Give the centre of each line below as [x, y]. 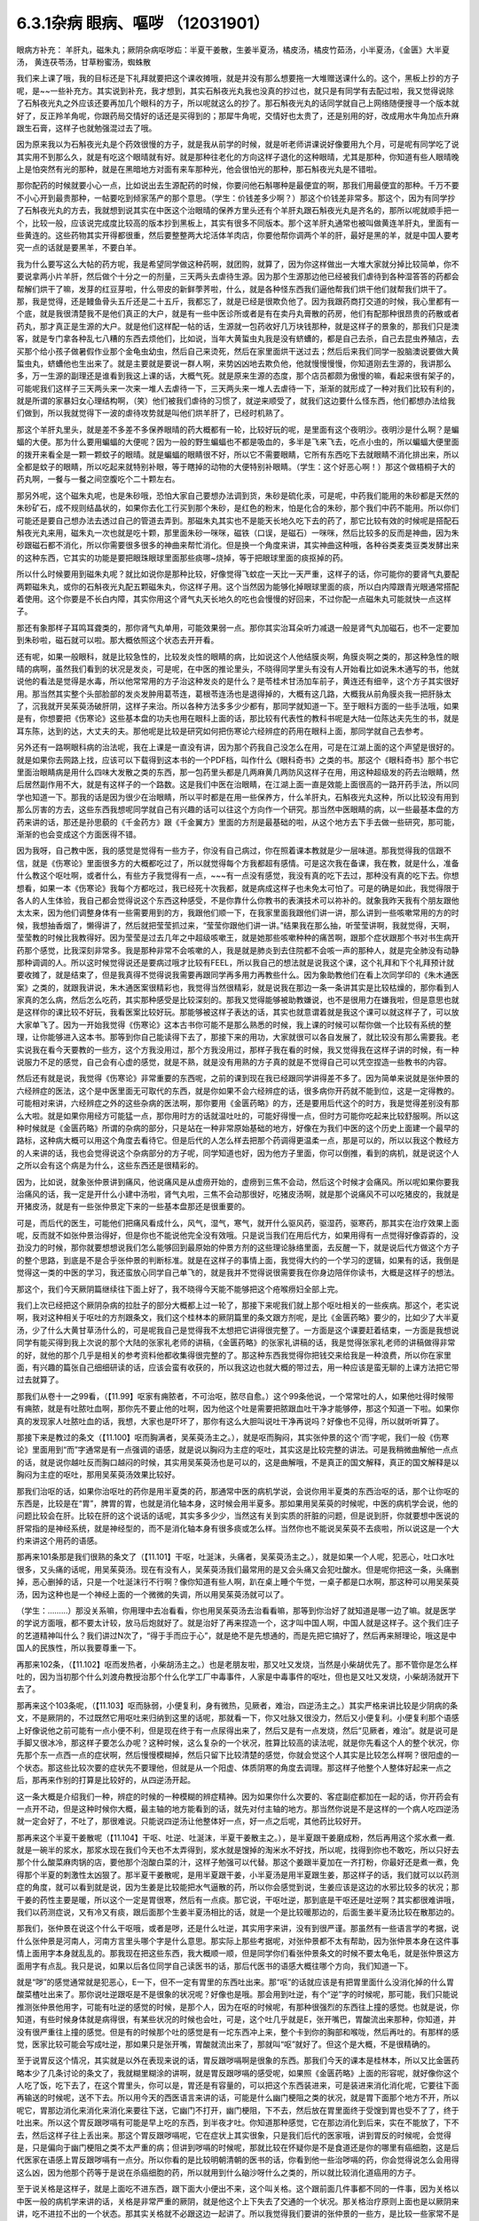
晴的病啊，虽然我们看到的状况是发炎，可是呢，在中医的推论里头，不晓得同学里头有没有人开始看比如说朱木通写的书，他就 [238, 669]
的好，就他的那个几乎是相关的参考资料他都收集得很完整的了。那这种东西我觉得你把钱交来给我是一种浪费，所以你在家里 [234, 1355]
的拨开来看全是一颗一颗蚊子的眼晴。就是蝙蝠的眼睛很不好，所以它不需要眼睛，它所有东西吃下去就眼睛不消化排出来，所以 [238, 454]
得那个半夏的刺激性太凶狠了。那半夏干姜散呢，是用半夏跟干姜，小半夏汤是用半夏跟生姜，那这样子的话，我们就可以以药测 [238, 1875]
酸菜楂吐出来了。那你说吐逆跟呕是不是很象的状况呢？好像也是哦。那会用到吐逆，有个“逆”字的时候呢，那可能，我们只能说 [237, 1994]
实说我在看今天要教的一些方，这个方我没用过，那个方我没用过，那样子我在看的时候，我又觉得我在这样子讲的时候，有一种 [238, 1049]
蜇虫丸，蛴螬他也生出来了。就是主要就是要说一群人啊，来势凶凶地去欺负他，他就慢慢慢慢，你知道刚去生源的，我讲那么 [234, 363]
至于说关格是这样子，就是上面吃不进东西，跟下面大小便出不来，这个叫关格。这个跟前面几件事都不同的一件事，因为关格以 [238, 2189]
